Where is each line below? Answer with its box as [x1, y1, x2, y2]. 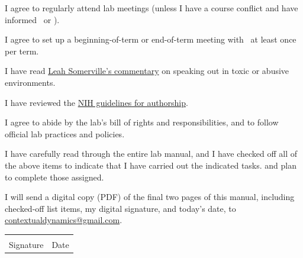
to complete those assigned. [5, 170, 104, 183]
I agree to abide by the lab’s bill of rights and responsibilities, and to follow [5, 116, 279, 128]
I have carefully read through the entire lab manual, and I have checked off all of [5, 147, 298, 160]
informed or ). [5, 13, 60, 25]
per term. [5, 44, 39, 57]
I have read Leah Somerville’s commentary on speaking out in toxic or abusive [5, 64, 289, 77]
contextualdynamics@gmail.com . [5, 214, 123, 226]
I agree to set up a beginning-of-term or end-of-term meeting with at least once [5, 33, 296, 46]
